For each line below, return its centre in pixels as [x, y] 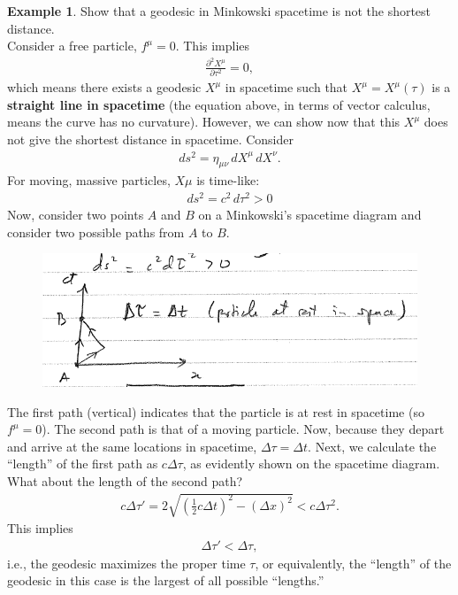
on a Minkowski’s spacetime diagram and [310, 215]
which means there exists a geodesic [104, 87]
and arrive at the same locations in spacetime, [132, 446]
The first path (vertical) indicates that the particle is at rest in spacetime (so [216, 411]
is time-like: [228, 180]
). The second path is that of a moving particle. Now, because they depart [243, 429]
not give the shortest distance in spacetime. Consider [150, 139]
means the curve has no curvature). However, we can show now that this [204, 122]
